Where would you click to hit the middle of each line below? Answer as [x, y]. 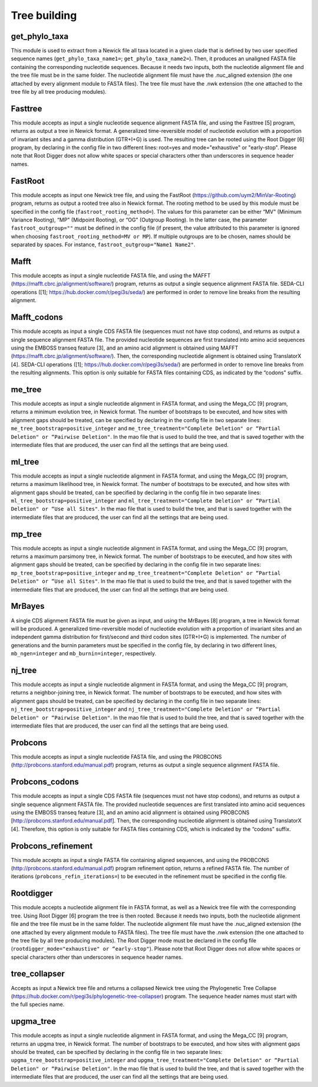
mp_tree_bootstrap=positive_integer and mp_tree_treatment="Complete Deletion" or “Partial [146, 573]
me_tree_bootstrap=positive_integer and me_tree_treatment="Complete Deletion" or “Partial [146, 429]
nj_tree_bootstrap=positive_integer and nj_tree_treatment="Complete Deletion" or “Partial [146, 709]
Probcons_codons [45, 782]
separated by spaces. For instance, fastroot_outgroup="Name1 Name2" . [103, 244]
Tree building [44, 15]
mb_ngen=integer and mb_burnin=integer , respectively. [84, 654]
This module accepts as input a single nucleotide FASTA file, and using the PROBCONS [116, 756]
